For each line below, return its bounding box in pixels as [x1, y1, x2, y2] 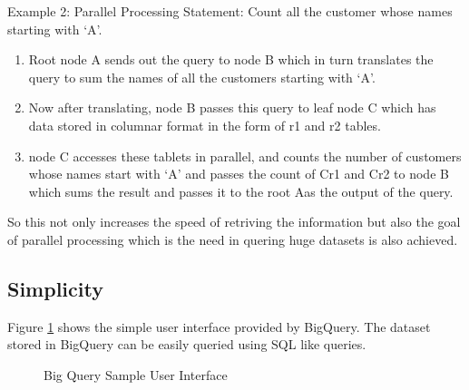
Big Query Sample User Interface [44, 365, 228, 384]
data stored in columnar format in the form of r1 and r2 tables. [28, 115, 381, 134]
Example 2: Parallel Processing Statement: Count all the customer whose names [7, 2, 453, 20]
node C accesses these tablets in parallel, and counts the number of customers [28, 146, 462, 165]
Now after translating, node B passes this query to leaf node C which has [28, 98, 436, 117]
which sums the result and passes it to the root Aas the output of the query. [28, 181, 454, 200]
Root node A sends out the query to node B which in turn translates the [28, 50, 434, 69]
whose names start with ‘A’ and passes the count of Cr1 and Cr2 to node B [28, 164, 449, 183]
